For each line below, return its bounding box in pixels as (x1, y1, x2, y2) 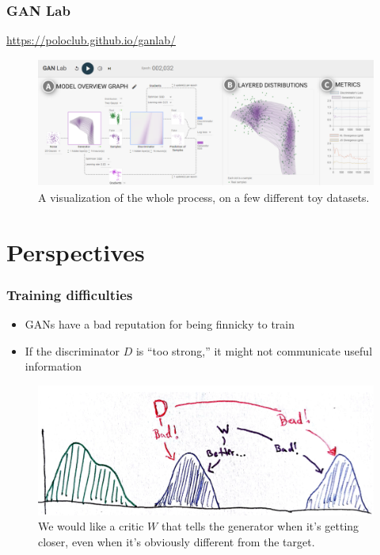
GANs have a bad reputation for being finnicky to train (25, 316, 295, 333)
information (25, 358, 82, 374)
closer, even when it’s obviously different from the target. (38, 533, 315, 549)
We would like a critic (38, 518, 144, 534)
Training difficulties (6, 284, 133, 304)
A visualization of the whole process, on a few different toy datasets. (38, 189, 370, 206)
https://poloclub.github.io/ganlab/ (6, 32, 177, 48)
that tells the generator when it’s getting (161, 518, 359, 534)
